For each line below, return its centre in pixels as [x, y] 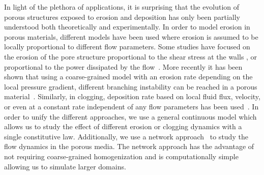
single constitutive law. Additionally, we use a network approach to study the [126, 136]
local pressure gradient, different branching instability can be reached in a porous [131, 86]
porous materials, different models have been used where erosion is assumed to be [131, 36]
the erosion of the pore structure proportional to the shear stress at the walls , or [131, 56]
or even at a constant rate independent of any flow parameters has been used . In [131, 106]
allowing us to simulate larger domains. [65, 166]
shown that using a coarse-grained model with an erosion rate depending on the [128, 77]
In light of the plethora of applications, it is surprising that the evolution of [122, 7]
